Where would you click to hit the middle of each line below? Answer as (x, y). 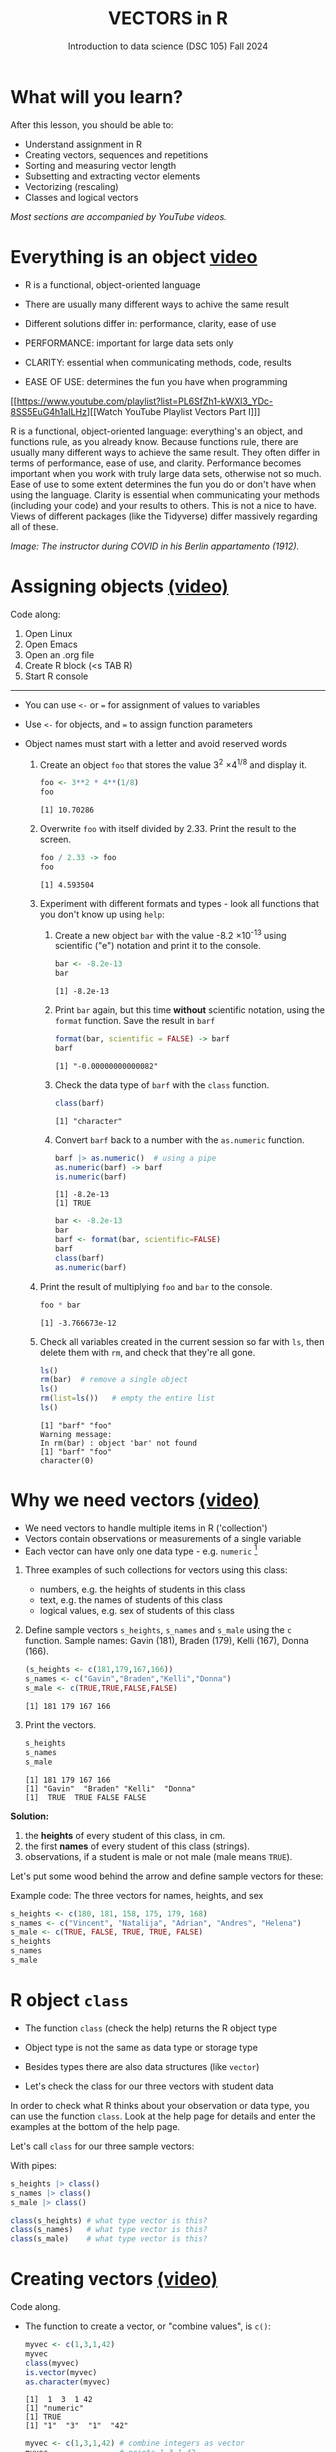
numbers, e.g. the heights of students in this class (142, 1589)
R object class (70, 2000)
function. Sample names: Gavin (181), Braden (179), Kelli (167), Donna (167, 1641)
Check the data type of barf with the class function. (162, 1084)
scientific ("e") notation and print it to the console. (158, 946)
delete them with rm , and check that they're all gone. (147, 1352)
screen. (55, 839)
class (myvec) (52, 2363)
